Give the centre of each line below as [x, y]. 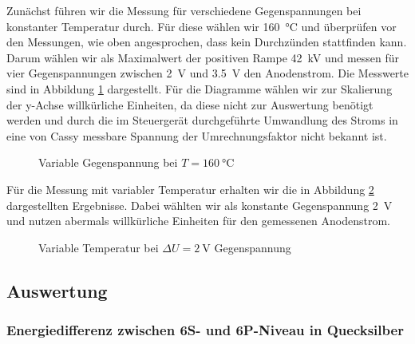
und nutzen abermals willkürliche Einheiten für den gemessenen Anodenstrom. [198, 221]
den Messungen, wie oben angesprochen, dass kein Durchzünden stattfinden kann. [207, 42]
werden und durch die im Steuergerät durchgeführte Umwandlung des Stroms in [202, 120]
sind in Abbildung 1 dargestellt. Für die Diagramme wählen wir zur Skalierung [200, 88]
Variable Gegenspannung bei [108, 162]
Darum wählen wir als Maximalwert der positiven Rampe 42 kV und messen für [203, 57]
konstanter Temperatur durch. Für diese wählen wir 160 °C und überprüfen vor [202, 26]
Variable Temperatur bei [99, 247]
